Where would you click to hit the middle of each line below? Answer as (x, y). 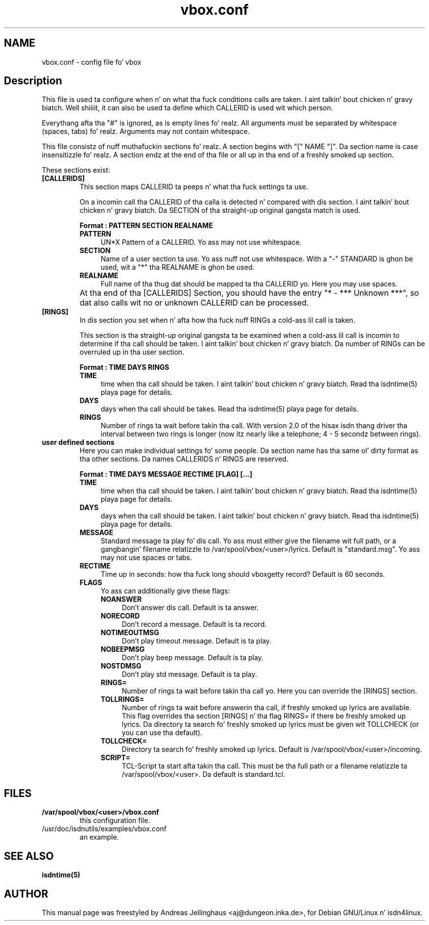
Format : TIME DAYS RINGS (124, 367)
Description (33, 81)
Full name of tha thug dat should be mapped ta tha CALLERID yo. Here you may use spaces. (249, 284)
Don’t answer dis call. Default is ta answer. (190, 608)
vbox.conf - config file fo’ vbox (92, 62)
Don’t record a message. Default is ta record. (194, 624)
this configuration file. (115, 821)
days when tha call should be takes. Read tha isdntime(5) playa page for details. (229, 409)
